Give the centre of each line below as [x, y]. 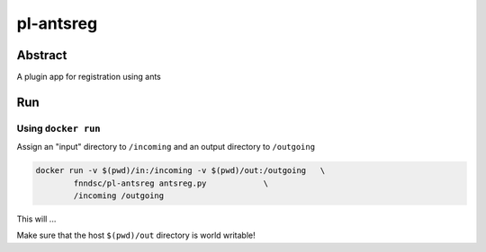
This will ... [36, 219]
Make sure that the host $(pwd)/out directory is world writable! [136, 235]
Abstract [42, 55]
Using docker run [58, 128]
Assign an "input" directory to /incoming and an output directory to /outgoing [166, 147]
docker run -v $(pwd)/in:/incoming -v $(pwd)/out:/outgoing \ [180, 171]
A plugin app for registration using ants [89, 77]
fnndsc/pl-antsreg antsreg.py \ [171, 183]
